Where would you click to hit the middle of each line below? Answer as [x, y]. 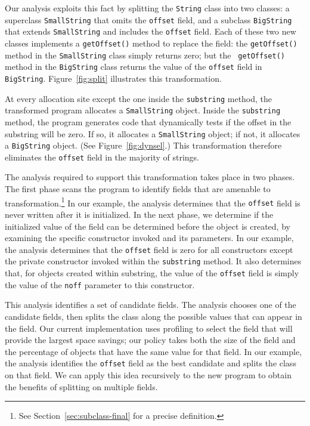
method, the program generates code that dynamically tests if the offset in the [148, 121]
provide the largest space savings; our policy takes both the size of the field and [150, 340]
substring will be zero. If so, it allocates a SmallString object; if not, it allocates [153, 133]
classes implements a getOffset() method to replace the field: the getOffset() [151, 43]
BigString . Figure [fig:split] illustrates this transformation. [113, 78]
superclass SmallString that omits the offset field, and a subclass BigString [148, 19]
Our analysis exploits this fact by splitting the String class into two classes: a [147, 8]
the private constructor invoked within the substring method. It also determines [153, 261]
